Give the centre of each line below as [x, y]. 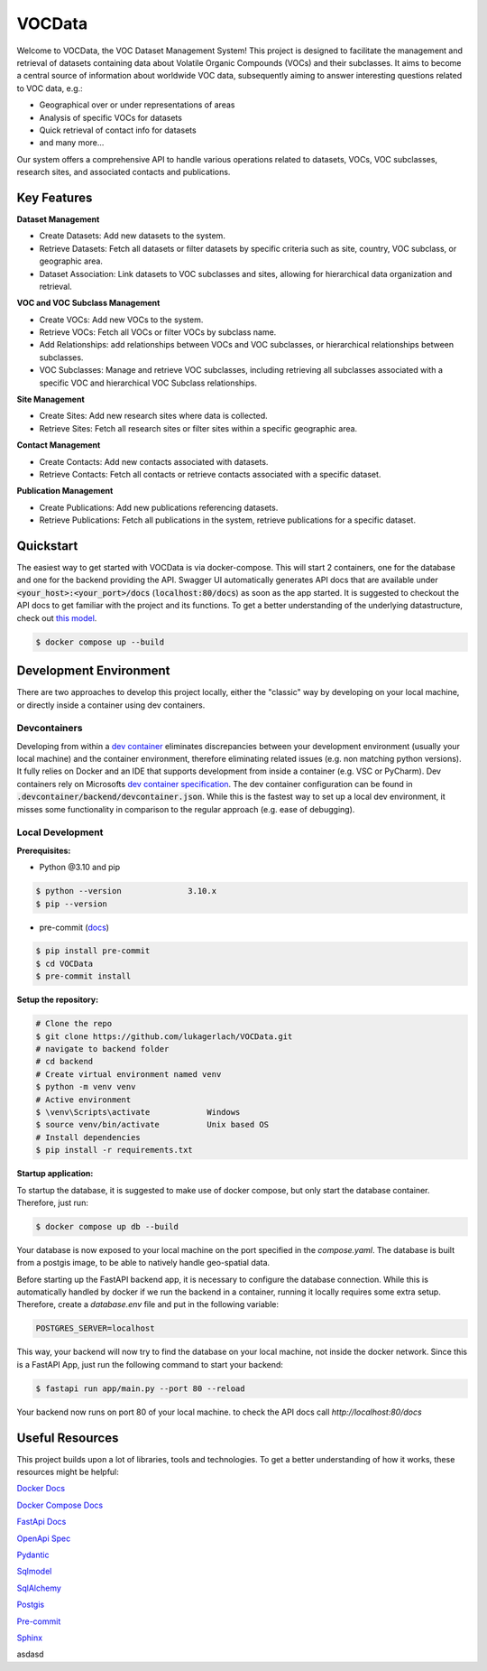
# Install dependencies [88, 1137]
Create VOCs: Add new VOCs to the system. [121, 320]
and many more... [72, 143]
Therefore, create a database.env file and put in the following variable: [148, 1304]
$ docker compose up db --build [107, 1226]
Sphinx [30, 1638]
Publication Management [65, 491]
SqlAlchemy [39, 1588]
